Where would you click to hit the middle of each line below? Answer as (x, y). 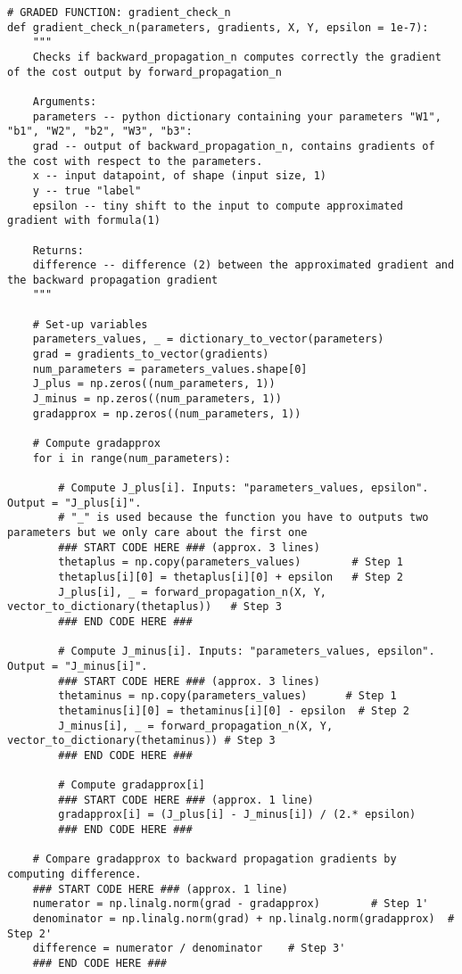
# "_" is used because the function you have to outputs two (243, 518)
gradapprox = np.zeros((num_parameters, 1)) (167, 413)
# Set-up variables (90, 324)
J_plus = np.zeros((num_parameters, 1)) (154, 384)
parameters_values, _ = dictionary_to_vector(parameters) (208, 339)
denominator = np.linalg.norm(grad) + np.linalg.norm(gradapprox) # (243, 919)
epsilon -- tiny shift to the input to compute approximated (218, 206)
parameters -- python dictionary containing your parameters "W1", (237, 116)
